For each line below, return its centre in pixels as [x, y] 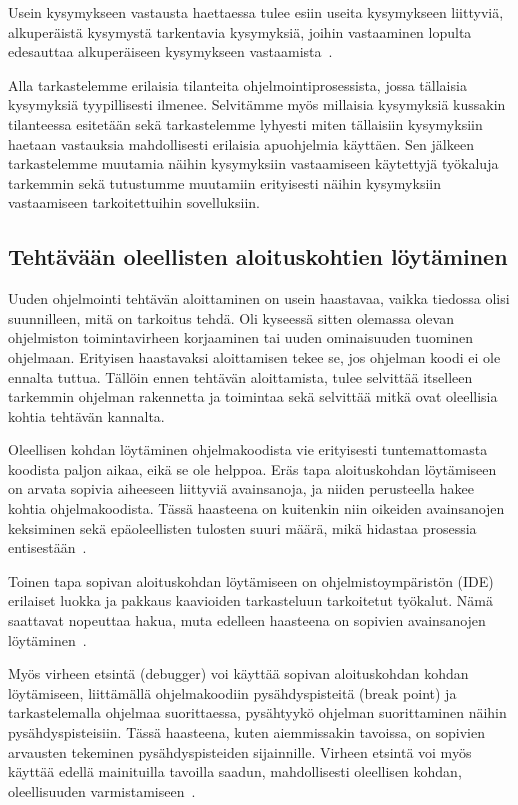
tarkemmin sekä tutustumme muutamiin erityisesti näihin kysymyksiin [224, 182]
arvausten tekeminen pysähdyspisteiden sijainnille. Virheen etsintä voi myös [240, 751]
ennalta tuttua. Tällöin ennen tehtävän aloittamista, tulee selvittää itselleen [240, 376]
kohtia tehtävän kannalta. [86, 415]
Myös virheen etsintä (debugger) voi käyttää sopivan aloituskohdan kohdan [238, 673]
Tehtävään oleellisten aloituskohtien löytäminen [258, 256]
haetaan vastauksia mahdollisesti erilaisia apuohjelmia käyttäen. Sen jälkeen [241, 143]
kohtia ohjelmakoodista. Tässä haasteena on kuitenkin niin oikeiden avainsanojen [256, 508]
